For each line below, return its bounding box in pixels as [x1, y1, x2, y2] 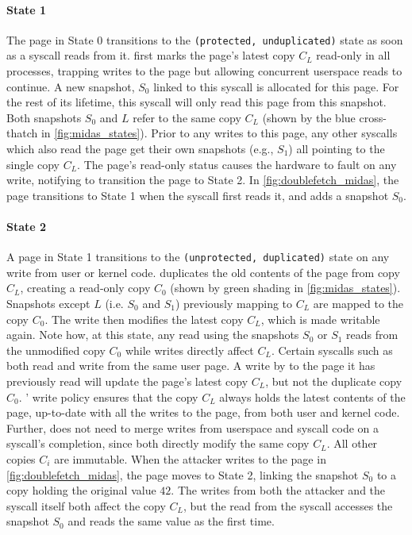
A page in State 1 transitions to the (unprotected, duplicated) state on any [6, 248, 390, 265]
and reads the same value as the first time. [67, 513, 275, 529]
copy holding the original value [6, 482, 156, 498]
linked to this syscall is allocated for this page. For [153, 78, 399, 94]
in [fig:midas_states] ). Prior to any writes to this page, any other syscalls [40, 125, 398, 141]
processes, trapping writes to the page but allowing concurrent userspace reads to [6, 63, 402, 79]
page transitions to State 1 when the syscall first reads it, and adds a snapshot [6, 187, 389, 203]
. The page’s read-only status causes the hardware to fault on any [77, 156, 397, 172]
